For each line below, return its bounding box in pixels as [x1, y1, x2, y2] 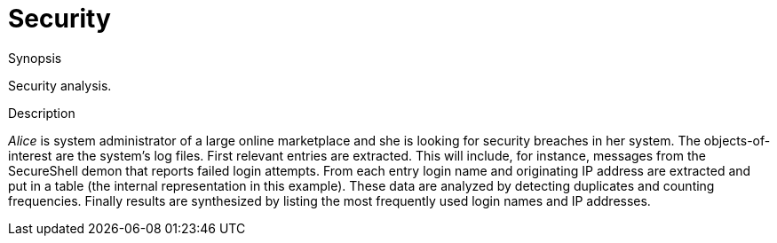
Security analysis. [8, 77, 112, 93]
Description [8, 105, 75, 121]
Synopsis [8, 50, 62, 66]
